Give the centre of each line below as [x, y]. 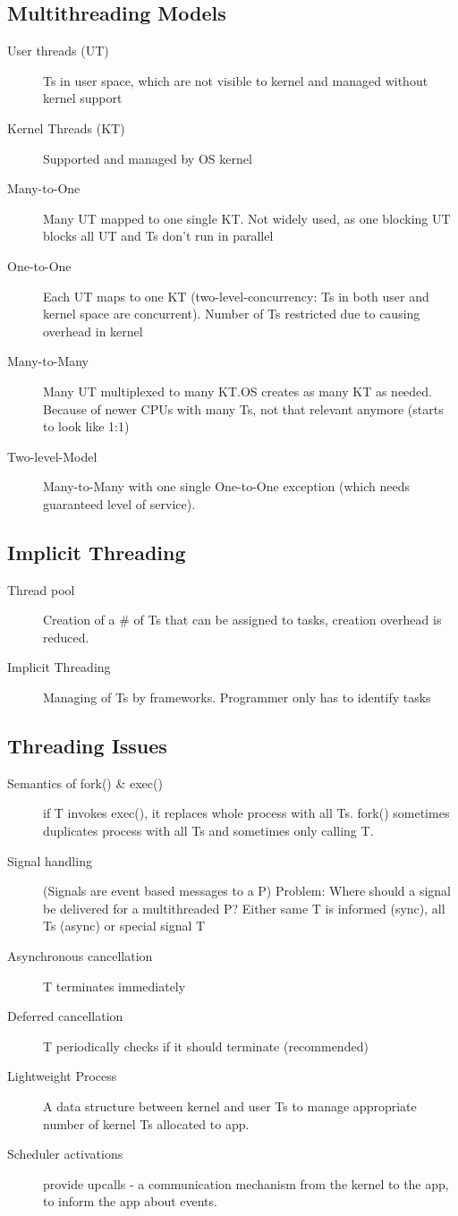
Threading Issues [87, 746]
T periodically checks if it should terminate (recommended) [206, 1046]
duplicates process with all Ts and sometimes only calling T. [208, 831]
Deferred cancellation [65, 1016]
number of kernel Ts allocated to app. [146, 1123]
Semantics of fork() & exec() [85, 782]
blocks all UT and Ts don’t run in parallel [158, 236]
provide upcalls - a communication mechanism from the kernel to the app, [246, 1183]
